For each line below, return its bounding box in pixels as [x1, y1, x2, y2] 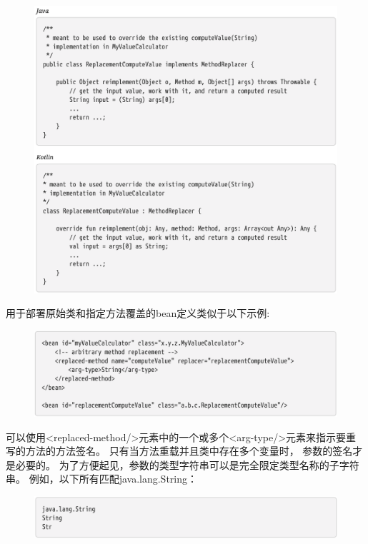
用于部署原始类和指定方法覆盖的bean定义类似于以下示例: [6, 306, 270, 321]
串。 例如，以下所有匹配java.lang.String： [6, 471, 198, 486]
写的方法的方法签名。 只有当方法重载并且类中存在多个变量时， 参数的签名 [6, 443, 353, 458]
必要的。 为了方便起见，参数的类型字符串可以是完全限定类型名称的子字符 [15, 457, 359, 472]
